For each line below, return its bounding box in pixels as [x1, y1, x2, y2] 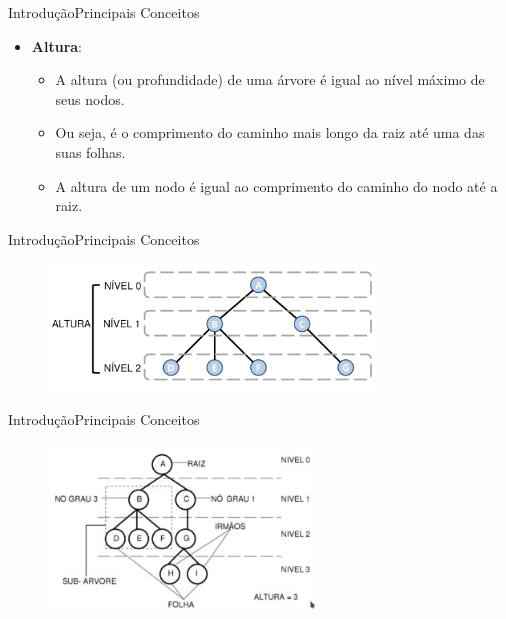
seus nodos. [55, 88, 125, 109]
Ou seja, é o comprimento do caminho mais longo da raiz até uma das [55, 122, 485, 143]
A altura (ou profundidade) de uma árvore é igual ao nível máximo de [55, 69, 485, 90]
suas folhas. [55, 141, 126, 162]
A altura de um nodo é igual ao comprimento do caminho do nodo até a [55, 175, 498, 196]
